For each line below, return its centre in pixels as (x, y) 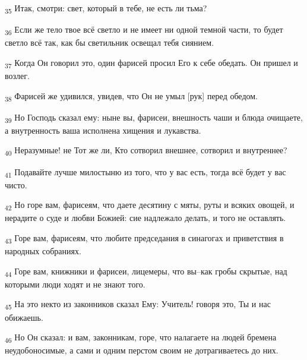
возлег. (17, 75)
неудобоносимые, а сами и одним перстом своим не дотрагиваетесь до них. (142, 350)
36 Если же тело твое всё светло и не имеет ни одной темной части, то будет (144, 30)
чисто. (16, 184)
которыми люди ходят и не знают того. (75, 284)
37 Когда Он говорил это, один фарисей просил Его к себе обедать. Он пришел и (151, 63)
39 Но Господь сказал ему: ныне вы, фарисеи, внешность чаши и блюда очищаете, (154, 118)
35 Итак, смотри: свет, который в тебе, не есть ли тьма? (106, 9)
